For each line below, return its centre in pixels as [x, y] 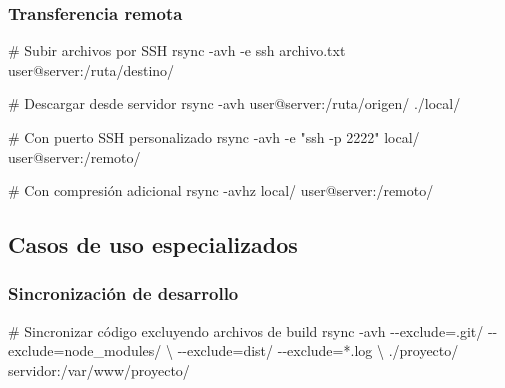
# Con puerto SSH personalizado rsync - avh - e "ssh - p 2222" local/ [214, 137]
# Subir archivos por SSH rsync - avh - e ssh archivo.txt [177, 50]
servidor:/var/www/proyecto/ [99, 369]
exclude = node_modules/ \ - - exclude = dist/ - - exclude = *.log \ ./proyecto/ [233, 350]
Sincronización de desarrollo [123, 293]
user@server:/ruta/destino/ [91, 69]
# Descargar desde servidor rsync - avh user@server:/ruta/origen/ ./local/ [234, 103]
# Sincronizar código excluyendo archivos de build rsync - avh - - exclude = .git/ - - [253, 330]
